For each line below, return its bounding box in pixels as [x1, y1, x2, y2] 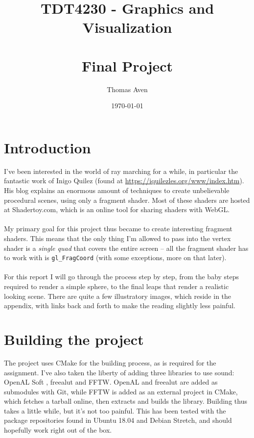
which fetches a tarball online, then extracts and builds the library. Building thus [4, 396, 247, 406]
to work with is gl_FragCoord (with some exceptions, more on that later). [4, 252, 227, 263]
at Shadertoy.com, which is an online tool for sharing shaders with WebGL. [4, 204, 230, 215]
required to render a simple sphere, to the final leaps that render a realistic [4, 281, 229, 291]
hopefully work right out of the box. [4, 425, 112, 435]
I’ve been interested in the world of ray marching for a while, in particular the [4, 166, 238, 176]
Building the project [4, 329, 144, 349]
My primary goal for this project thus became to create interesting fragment [4, 223, 232, 234]
